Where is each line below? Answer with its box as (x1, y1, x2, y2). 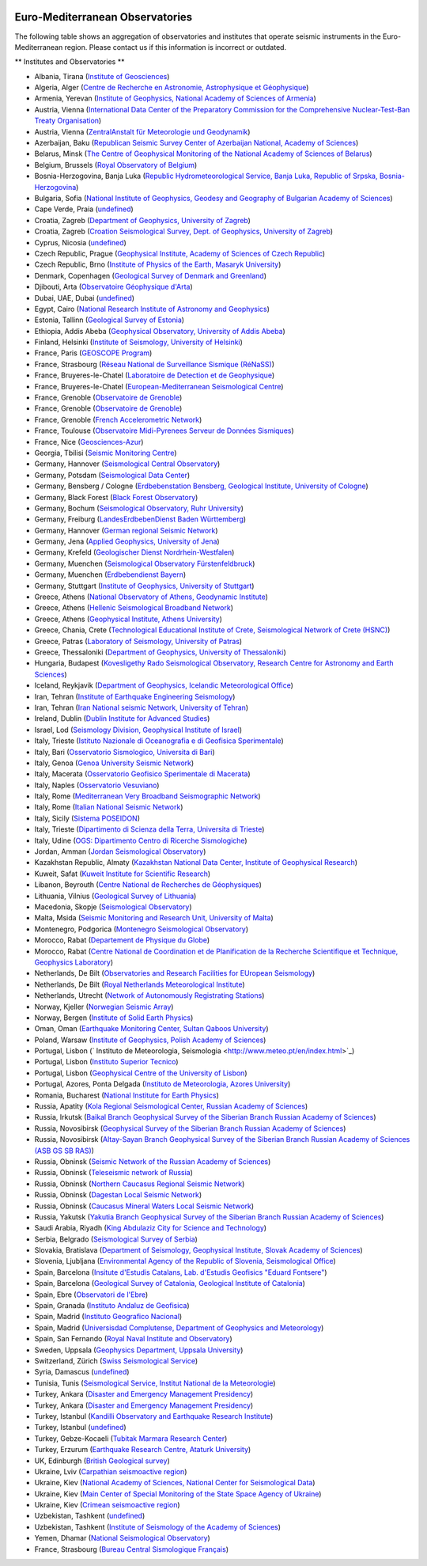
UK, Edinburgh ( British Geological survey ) (34, 1456, 170, 1466)
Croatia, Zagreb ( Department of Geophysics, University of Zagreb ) (34, 215, 251, 225)
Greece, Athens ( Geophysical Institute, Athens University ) (34, 614, 223, 624)
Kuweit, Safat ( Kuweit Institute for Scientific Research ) (34, 869, 211, 878)
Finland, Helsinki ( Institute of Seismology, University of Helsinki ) (34, 337, 243, 347)
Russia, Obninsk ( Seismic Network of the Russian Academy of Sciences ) (34, 1156, 271, 1166)
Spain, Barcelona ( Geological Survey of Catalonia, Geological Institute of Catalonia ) (34, 1279, 306, 1288)
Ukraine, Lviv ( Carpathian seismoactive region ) (34, 1466, 187, 1476)
